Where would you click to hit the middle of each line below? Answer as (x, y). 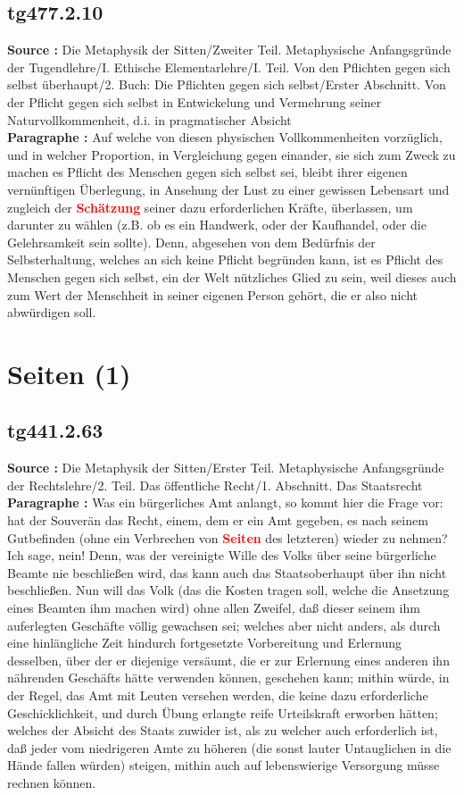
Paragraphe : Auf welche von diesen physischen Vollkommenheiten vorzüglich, (225, 137)
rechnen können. (52, 782)
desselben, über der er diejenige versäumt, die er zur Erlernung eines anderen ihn (228, 660)
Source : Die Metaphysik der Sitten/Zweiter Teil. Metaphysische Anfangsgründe (229, 50)
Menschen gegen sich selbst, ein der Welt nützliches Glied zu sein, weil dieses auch (232, 276)
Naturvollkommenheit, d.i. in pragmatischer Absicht (149, 119)
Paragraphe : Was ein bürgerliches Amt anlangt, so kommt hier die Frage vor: (225, 502)
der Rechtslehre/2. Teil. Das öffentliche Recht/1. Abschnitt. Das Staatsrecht (215, 485)
